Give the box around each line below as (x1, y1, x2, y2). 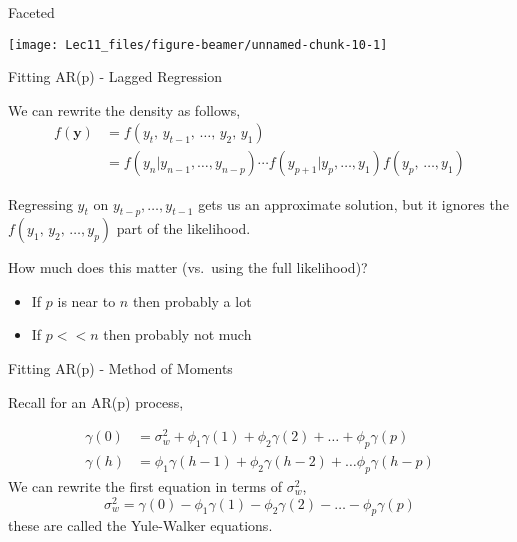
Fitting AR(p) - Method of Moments (8, 358, 233, 379)
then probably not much (103, 324, 252, 345)
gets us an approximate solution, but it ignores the (198, 193, 509, 214)
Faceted (8, 2, 55, 22)
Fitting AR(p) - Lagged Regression (8, 66, 223, 87)
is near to (57, 290, 116, 311)
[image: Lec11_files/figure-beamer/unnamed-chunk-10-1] (8, 37, 388, 52)
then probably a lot (132, 290, 252, 311)
